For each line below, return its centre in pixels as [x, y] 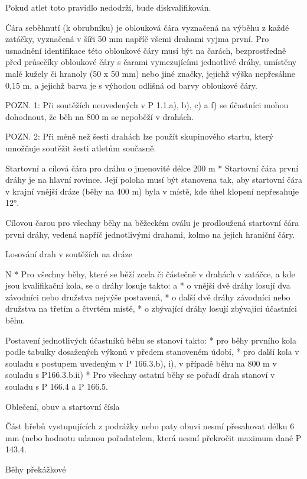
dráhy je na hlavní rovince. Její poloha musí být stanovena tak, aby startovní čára [154, 179]
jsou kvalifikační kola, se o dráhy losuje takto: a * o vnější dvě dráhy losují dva [148, 285]
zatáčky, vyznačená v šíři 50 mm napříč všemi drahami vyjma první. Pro [137, 39]
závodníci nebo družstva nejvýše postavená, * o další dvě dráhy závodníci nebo [148, 297]
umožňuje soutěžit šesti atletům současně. [81, 148]
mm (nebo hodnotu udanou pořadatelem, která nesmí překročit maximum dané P [153, 437]
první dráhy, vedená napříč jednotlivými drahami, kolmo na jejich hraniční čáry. [150, 234]
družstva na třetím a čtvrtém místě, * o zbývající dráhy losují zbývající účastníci [151, 308]
